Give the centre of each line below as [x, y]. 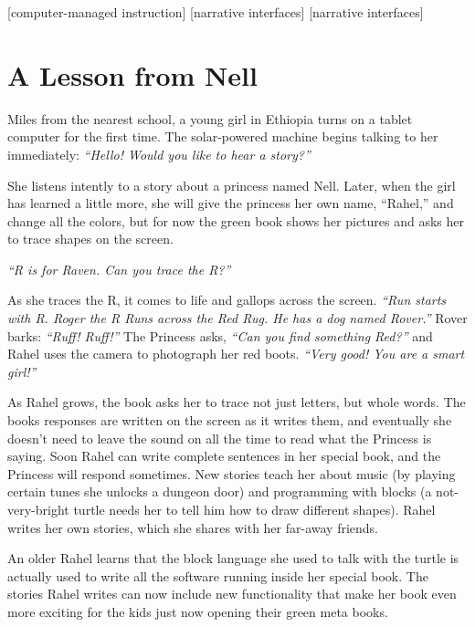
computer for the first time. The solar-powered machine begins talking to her [223, 136]
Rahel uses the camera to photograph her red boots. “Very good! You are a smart [236, 354]
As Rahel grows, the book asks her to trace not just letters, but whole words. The [237, 402]
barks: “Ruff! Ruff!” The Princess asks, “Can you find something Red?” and [220, 335]
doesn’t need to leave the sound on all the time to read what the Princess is [220, 438]
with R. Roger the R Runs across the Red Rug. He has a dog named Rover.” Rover [237, 318]
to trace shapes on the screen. [90, 239]
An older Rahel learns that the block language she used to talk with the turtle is [233, 558]
